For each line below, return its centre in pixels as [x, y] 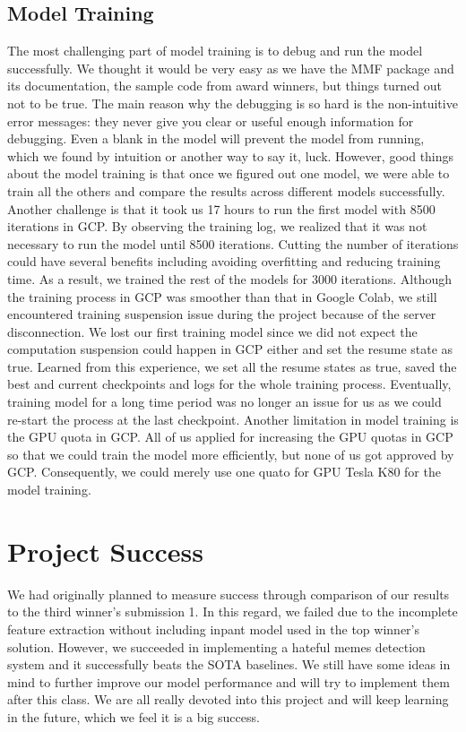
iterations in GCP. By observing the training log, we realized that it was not [217, 226]
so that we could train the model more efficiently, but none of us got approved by [231, 454]
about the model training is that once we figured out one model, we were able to [229, 173]
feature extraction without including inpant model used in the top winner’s [213, 629]
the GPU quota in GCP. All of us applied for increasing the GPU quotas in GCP [230, 437]
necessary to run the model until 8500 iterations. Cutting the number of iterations [233, 243]
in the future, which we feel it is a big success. [134, 716]
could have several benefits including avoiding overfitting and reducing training [224, 261]
